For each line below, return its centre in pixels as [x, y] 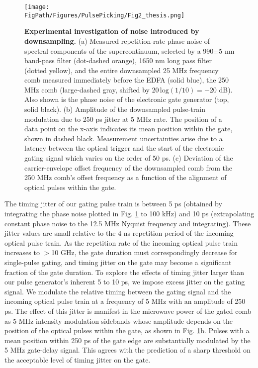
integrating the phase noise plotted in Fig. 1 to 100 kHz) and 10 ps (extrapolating [129, 213]
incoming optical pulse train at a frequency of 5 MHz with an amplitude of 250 [125, 301]
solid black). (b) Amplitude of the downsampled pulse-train [115, 109]
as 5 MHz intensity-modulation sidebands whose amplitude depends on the [119, 321]
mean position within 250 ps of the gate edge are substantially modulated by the [128, 340]
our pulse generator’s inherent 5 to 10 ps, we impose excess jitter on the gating [125, 282]
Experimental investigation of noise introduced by [112, 31]
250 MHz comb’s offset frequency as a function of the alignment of [126, 177]
